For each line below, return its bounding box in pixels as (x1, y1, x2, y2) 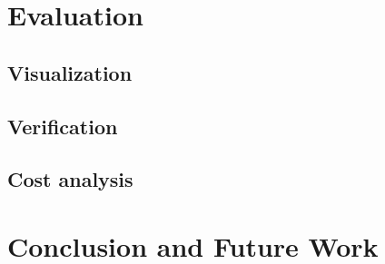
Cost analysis (7, 165, 133, 193)
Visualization (7, 58, 133, 86)
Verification (7, 112, 118, 140)
